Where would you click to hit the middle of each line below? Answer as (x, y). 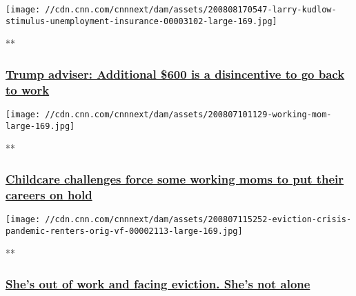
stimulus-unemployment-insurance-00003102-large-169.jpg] (141, 21)
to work (28, 89)
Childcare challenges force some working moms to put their (175, 178)
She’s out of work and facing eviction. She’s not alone (158, 283)
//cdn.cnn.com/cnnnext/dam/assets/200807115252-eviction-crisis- (198, 220)
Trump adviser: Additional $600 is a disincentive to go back (175, 73)
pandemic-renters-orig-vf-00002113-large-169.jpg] (124, 231)
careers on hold (49, 194)
